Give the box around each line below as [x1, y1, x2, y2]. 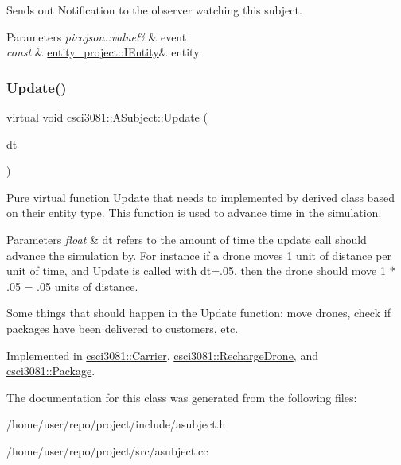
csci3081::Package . [6, 362, 95, 379]
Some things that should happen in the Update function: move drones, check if [6, 304, 391, 321]
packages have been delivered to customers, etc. [6, 320, 239, 336]
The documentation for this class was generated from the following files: [6, 389, 357, 405]
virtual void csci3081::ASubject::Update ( [6, 109, 208, 125]
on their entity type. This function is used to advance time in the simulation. [6, 204, 382, 221]
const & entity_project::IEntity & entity [6, 44, 200, 60]
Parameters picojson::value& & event [6, 28, 187, 45]
